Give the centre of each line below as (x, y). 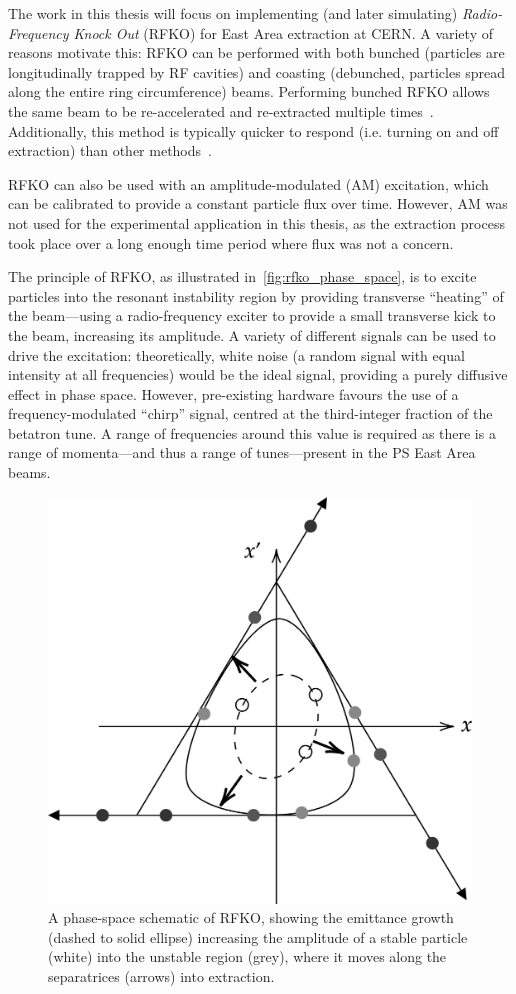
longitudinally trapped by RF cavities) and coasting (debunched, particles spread (257, 71)
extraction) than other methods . (110, 150)
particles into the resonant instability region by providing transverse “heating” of (256, 295)
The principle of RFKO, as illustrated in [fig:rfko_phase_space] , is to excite (242, 276)
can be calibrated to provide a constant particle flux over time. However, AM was (258, 203)
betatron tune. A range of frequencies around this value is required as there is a (252, 432)
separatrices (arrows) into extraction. (161, 976)
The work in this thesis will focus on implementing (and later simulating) (233, 13)
